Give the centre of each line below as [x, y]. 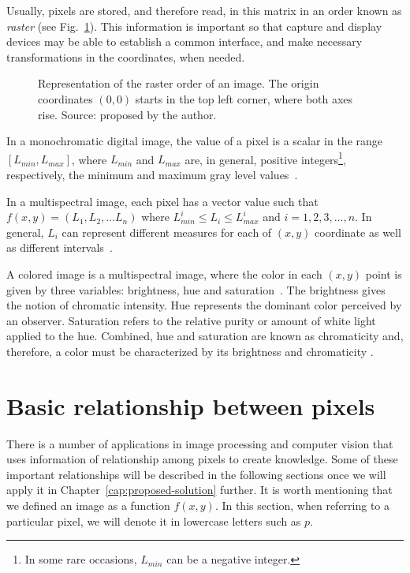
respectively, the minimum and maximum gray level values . [152, 174]
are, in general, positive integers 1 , [265, 158]
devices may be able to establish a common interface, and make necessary [184, 41]
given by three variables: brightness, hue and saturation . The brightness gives [196, 289]
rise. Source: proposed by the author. [127, 114]
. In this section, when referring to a [302, 506]
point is [384, 273]
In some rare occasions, [81, 559]
